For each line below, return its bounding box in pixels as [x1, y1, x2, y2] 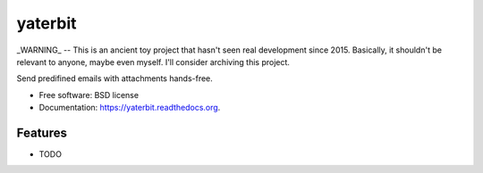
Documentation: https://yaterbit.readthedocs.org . [38, 103, 221, 113]
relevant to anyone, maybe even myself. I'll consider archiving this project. [16, 56, 291, 67]
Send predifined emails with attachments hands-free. [16, 73, 214, 84]
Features [16, 125, 67, 140]
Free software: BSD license [38, 89, 139, 100]
